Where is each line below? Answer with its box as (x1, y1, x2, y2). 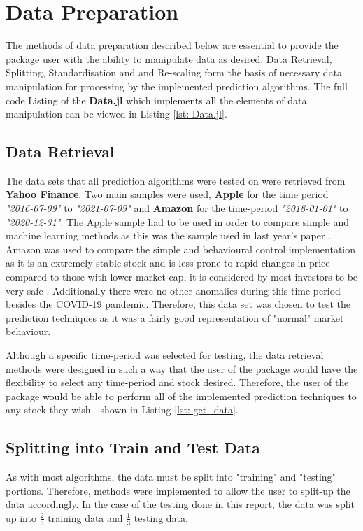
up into (6, 510, 36, 525)
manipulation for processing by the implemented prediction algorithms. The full (6, 78, 348, 93)
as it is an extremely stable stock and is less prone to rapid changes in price (6, 255, 330, 270)
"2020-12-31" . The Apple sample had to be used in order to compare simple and (6, 214, 350, 229)
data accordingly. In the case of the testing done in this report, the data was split (6, 497, 355, 511)
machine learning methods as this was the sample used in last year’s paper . (6, 228, 332, 243)
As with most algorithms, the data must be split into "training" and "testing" (6, 469, 336, 484)
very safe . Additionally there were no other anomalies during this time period (6, 283, 341, 297)
